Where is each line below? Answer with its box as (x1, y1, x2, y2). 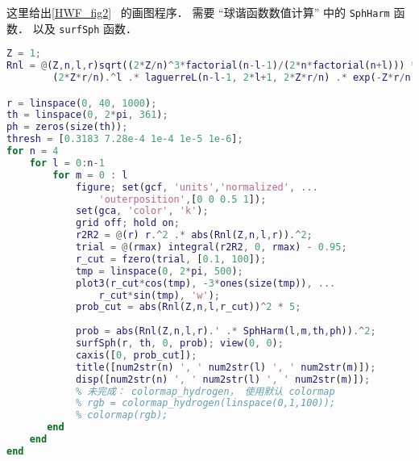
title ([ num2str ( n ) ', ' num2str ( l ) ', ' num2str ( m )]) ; (75, 361, 376, 373)
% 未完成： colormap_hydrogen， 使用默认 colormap (75, 385, 335, 397)
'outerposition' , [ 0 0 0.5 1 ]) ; (98, 193, 267, 205)
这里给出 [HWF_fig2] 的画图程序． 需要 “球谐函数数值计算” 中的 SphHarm (6, 4, 390, 20)
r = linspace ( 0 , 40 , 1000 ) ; (6, 97, 157, 109)
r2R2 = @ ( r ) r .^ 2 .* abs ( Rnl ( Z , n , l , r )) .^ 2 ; (75, 229, 313, 241)
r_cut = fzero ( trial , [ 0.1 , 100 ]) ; (75, 253, 267, 265)
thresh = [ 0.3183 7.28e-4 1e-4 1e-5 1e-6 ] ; (6, 133, 243, 145)
